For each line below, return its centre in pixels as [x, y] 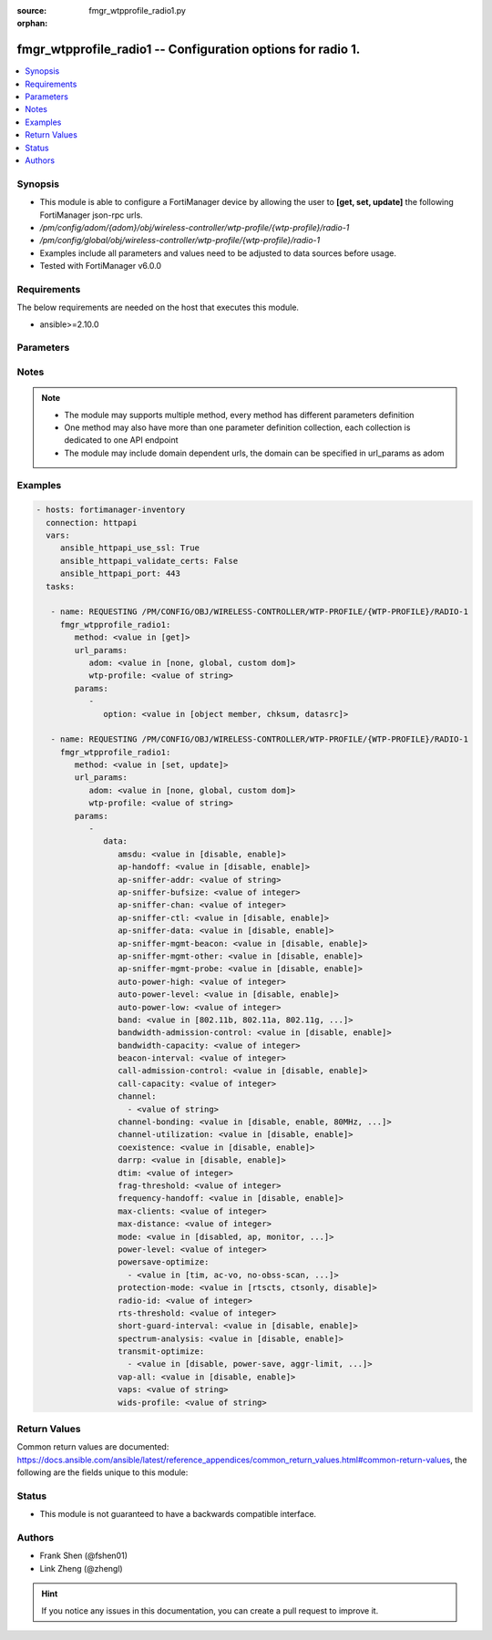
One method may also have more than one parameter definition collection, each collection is [237, 427]
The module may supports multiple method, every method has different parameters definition [239, 415]
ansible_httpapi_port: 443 [120, 574]
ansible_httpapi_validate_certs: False [149, 561]
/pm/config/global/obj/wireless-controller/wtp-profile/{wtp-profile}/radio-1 [180, 241]
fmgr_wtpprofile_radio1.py [138, 10]
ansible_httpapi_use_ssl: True [130, 548]
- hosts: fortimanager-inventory [111, 510]
